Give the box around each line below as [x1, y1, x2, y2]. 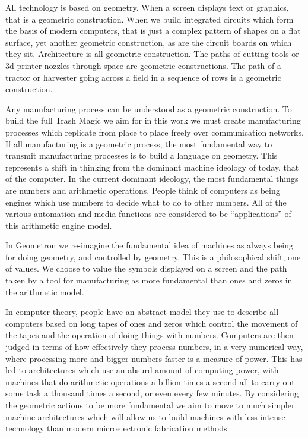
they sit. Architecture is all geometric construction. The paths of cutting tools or [5, 48, 299, 60]
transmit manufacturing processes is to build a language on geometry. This [5, 149, 278, 162]
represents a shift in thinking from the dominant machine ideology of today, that [5, 160, 299, 173]
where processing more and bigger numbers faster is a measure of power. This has [5, 352, 303, 364]
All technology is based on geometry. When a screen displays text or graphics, [5, 1, 289, 13]
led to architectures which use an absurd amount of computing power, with [5, 364, 279, 376]
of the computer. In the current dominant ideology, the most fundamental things [5, 172, 299, 185]
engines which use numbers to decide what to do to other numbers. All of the [5, 196, 287, 208]
